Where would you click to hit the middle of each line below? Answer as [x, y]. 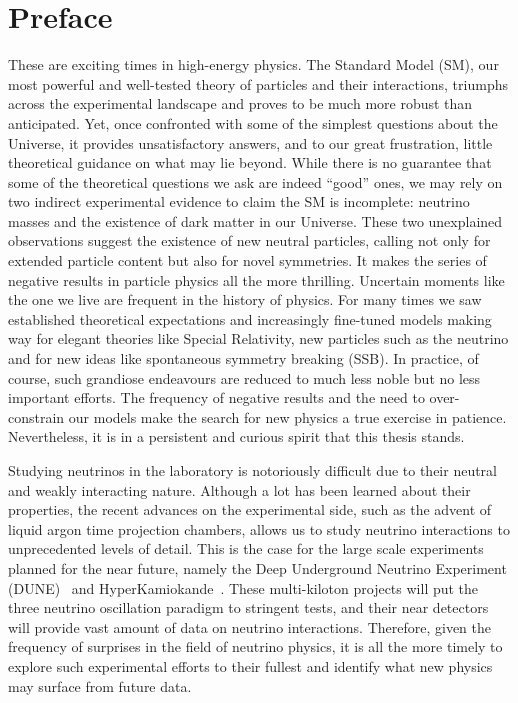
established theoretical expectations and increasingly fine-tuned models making [250, 318]
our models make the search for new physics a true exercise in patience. [287, 416]
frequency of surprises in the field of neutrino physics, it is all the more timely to [255, 646]
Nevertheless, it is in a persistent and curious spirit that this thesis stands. [236, 436]
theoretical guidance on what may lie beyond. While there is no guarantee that [250, 162]
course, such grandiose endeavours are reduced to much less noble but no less [244, 377]
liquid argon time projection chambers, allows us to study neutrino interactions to [259, 528]
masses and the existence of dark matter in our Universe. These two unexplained [255, 220]
